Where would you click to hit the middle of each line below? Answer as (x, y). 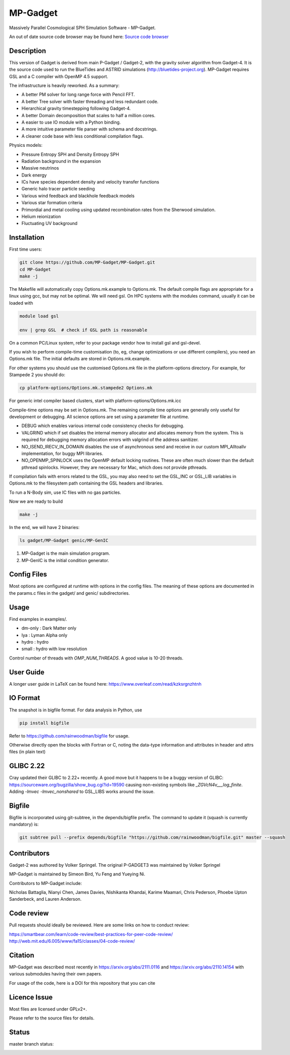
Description (28, 51)
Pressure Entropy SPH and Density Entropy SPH (70, 154)
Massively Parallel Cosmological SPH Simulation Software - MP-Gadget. (82, 28)
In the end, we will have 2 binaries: (44, 527)
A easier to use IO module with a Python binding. (71, 122)
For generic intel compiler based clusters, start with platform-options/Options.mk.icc (95, 401)
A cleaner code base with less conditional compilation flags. (83, 136)
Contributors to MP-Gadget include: (45, 883)
